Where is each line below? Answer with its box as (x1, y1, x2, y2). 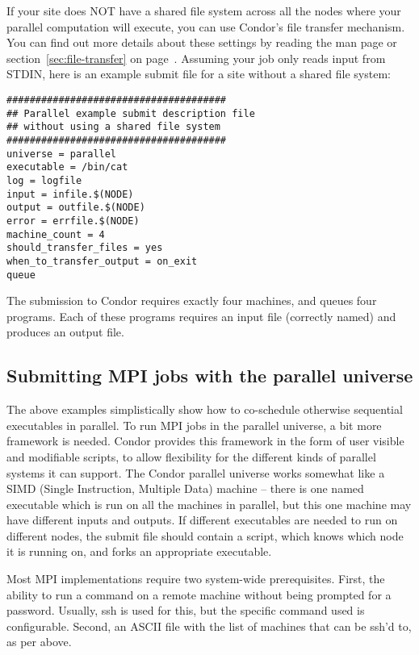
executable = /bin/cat (6, 161, 128, 173)
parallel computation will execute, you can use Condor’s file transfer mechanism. (6, 18, 405, 35)
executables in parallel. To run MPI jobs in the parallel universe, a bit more (6, 416, 382, 433)
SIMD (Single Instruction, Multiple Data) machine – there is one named (6, 480, 364, 497)
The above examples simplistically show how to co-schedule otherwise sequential (6, 401, 403, 418)
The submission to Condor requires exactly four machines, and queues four (6, 292, 377, 309)
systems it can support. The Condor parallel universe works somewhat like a (6, 464, 385, 481)
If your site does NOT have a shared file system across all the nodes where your (6, 2, 401, 19)
